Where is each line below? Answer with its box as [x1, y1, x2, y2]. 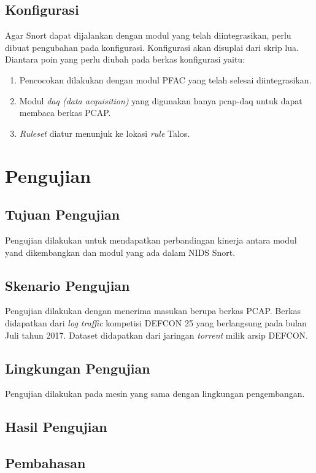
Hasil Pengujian [5, 417, 107, 436]
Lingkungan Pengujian [5, 358, 150, 377]
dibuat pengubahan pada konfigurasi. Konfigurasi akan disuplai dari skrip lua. [5, 40, 299, 53]
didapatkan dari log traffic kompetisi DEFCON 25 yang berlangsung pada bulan [5, 316, 307, 329]
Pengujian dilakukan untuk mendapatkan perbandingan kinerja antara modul [5, 233, 297, 246]
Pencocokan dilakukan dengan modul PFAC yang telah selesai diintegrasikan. [19, 73, 312, 86]
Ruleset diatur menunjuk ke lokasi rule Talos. [19, 126, 190, 139]
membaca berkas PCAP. [19, 106, 111, 119]
